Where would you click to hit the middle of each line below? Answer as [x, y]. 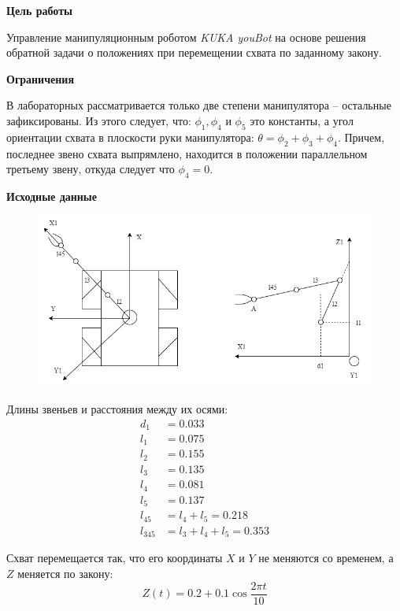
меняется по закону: [65, 573]
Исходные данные [52, 196]
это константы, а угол [302, 120]
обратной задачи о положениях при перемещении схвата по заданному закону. [194, 52]
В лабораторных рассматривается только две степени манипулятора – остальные [199, 105]
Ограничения [40, 78]
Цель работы [39, 10]
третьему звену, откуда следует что [91, 169]
